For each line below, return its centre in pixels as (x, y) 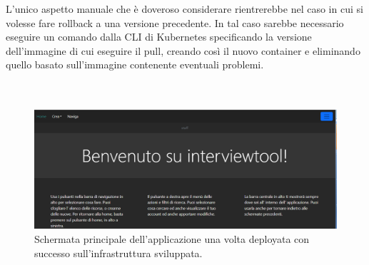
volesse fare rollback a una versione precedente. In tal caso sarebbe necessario (175, 22)
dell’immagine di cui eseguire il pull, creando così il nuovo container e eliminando (183, 50)
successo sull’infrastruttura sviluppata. (118, 253)
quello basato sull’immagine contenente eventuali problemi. (135, 64)
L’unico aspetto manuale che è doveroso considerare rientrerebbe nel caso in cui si (184, 9)
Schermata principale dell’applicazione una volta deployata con (172, 239)
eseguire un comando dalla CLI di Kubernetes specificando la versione (159, 37)
